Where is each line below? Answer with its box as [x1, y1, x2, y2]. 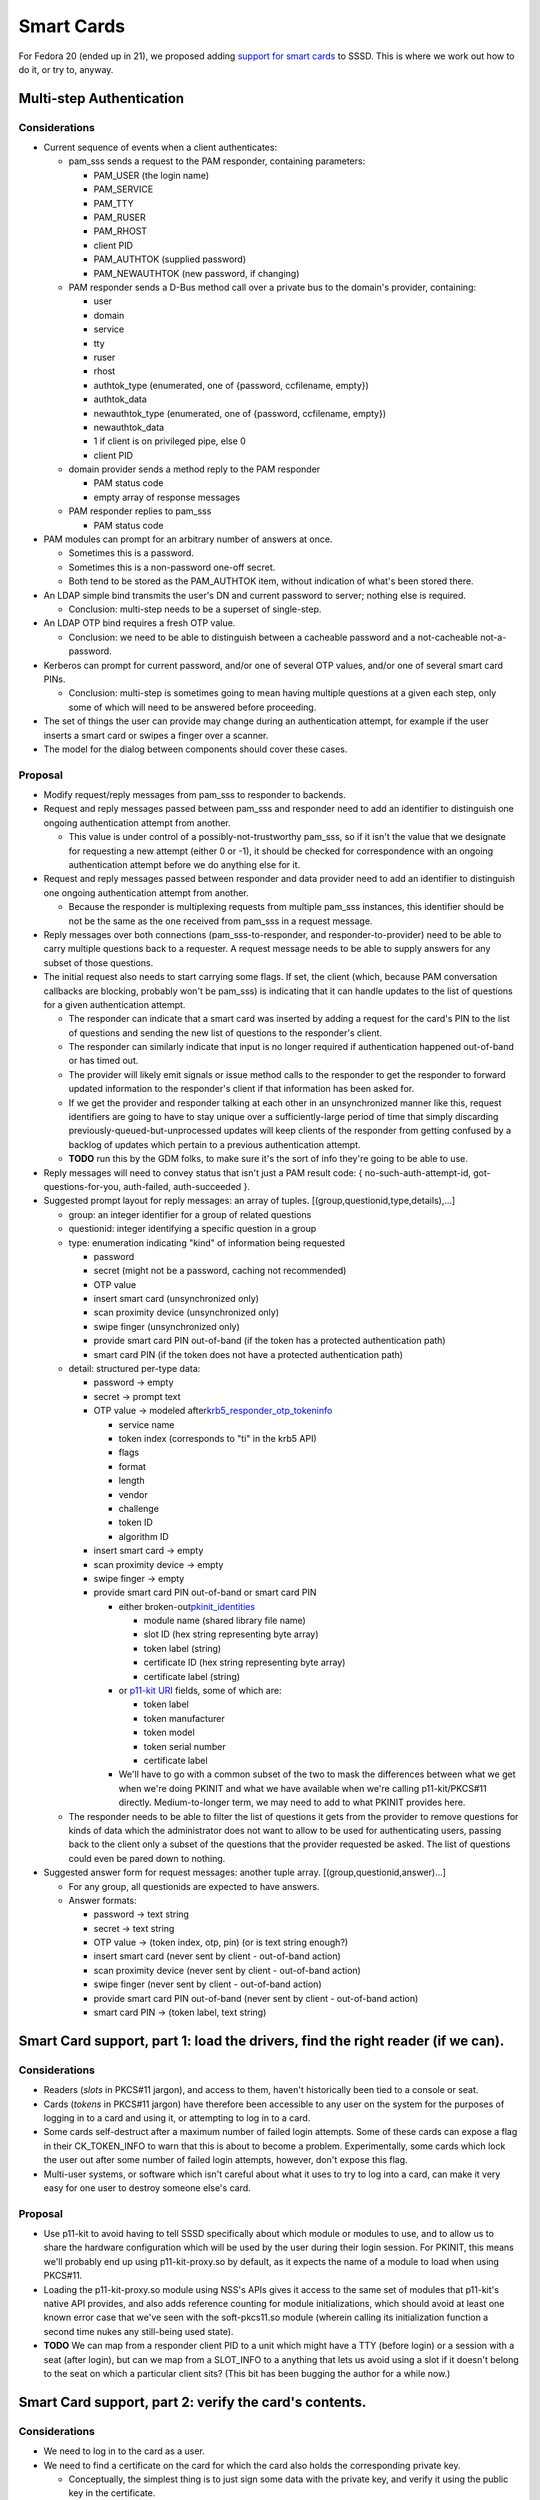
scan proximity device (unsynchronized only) [93, 1306, 280, 1319]
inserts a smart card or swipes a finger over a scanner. [43, 729, 269, 741]
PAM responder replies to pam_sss [68, 505, 212, 517]
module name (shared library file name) [143, 1615, 307, 1627]
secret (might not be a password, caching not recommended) [93, 1265, 347, 1277]
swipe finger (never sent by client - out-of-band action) [93, 1978, 322, 1990]
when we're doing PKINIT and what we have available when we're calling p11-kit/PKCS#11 [118, 1782, 487, 1794]
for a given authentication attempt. [43, 998, 186, 1010]
